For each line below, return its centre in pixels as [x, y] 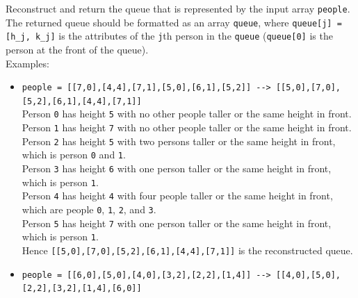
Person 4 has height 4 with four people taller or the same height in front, [177, 196]
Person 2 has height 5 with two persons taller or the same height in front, [179, 141]
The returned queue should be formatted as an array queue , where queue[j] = [174, 22]
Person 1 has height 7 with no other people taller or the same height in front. [187, 127]
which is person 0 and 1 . [74, 155]
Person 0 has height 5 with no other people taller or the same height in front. [187, 114]
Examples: [27, 63]
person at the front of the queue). [77, 49]
